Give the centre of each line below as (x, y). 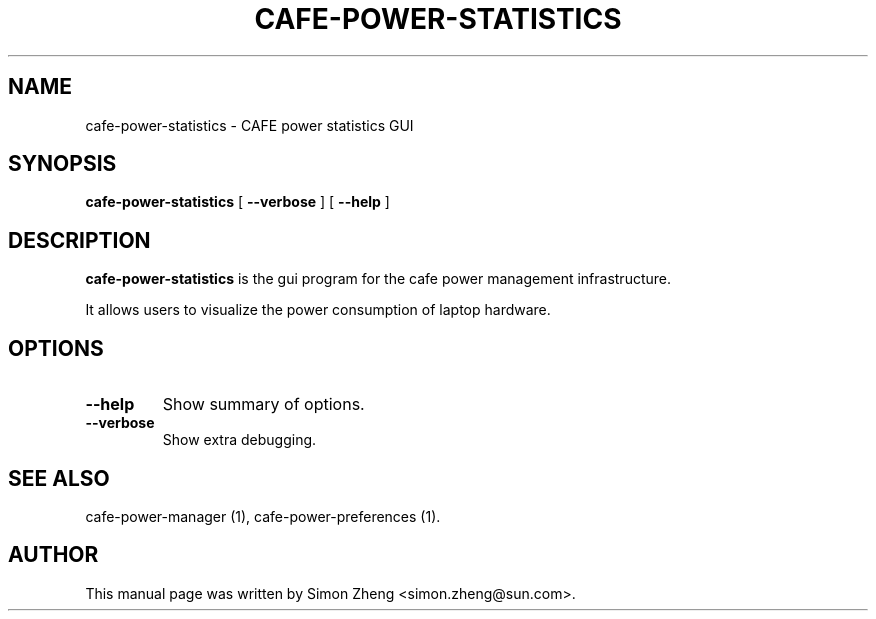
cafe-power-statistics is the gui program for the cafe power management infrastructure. (378, 279)
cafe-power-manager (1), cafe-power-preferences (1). (263, 516)
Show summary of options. (263, 404)
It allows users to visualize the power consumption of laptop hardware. (318, 310)
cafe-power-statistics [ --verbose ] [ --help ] (237, 202)
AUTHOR (53, 555)
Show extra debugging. (239, 440)
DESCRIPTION (79, 240)
